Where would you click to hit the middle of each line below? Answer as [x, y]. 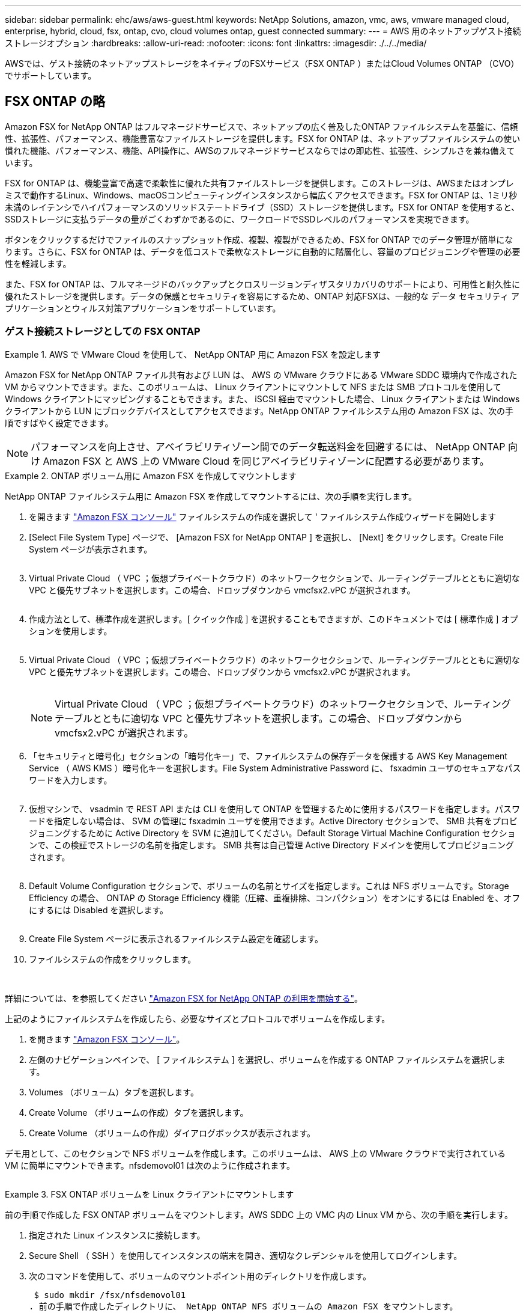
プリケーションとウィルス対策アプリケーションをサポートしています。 [143, 308]
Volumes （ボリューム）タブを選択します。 [114, 1092]
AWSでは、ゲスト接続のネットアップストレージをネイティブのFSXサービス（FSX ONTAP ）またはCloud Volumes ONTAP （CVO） [262, 63]
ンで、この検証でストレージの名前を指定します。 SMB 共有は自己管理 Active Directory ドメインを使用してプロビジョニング [272, 845]
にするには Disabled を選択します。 [99, 910]
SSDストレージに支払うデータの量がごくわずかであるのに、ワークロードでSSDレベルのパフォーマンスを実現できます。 [240, 219]
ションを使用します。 [71, 631]
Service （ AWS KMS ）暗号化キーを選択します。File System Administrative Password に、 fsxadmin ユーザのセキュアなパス [275, 768]
